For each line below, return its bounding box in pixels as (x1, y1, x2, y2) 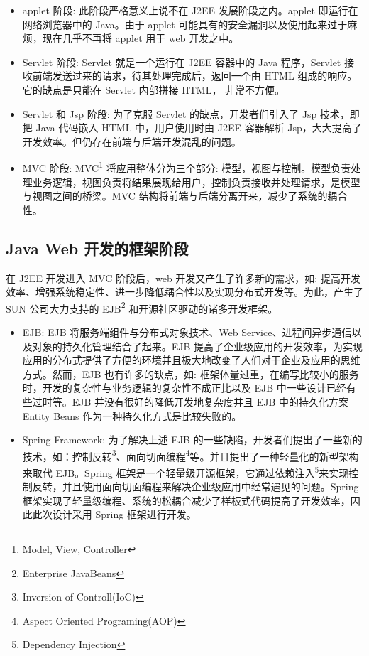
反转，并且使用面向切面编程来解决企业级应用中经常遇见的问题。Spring (32, 479, 359, 494)
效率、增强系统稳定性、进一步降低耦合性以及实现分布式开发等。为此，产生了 (6, 284, 363, 299)
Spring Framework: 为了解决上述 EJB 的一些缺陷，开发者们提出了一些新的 (22, 432, 363, 447)
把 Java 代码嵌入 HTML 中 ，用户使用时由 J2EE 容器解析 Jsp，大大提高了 (22, 120, 362, 135)
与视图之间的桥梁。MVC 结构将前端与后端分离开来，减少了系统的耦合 (22, 188, 348, 203)
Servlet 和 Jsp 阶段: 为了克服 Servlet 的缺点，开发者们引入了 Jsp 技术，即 (22, 106, 360, 121)
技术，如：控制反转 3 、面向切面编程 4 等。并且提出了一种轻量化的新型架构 (22, 446, 359, 463)
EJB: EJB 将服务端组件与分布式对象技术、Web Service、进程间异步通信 (22, 325, 352, 340)
